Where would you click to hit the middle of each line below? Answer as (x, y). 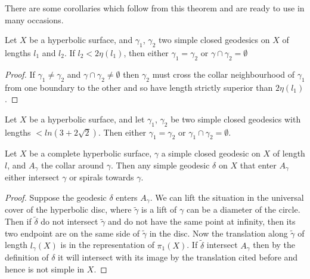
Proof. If (20, 74)
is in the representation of (107, 245)
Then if (18, 221)
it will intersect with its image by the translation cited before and (178, 257)
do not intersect (69, 221)
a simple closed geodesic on (211, 153)
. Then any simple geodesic (160, 165)
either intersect (32, 177)
